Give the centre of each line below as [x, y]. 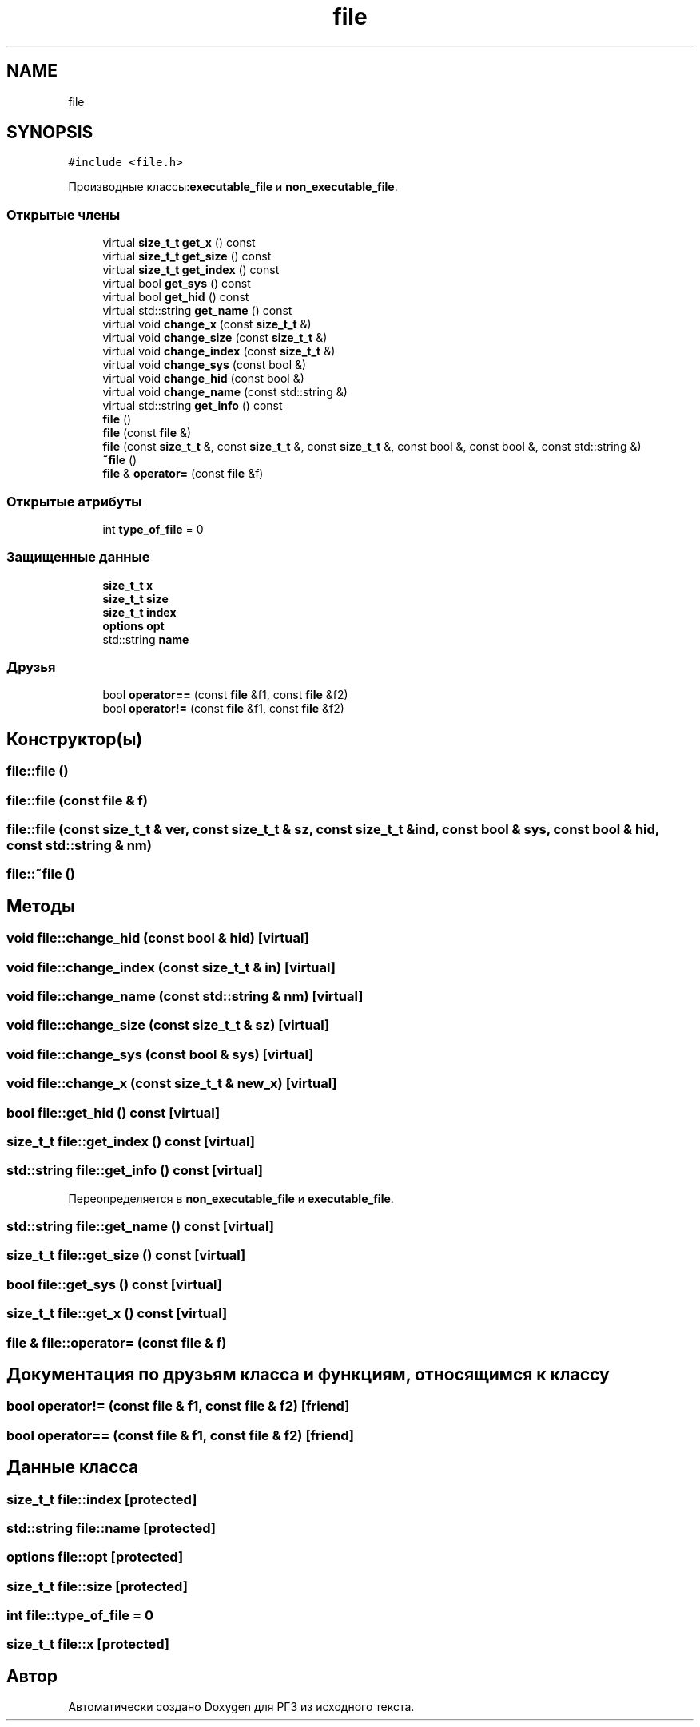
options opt [133, 625]
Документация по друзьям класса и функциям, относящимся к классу [308, 1374]
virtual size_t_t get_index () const [191, 270]
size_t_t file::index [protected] [102, 1499]
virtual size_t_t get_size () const [187, 256]
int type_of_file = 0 [153, 529]
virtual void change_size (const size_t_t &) [215, 338]
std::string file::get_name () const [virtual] [140, 1226]
